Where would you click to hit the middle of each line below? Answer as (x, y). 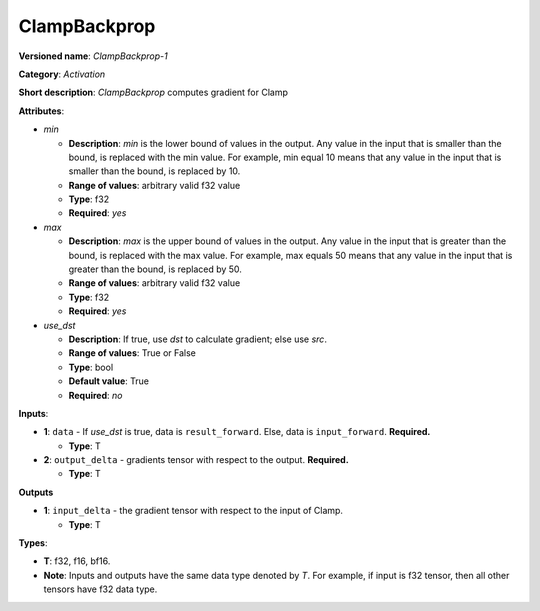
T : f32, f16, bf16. (77, 561)
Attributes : (41, 111)
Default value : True (109, 381)
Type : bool (91, 367)
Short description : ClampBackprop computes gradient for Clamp (153, 92)
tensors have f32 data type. (100, 589)
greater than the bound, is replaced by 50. (155, 269)
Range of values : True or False (132, 353)
